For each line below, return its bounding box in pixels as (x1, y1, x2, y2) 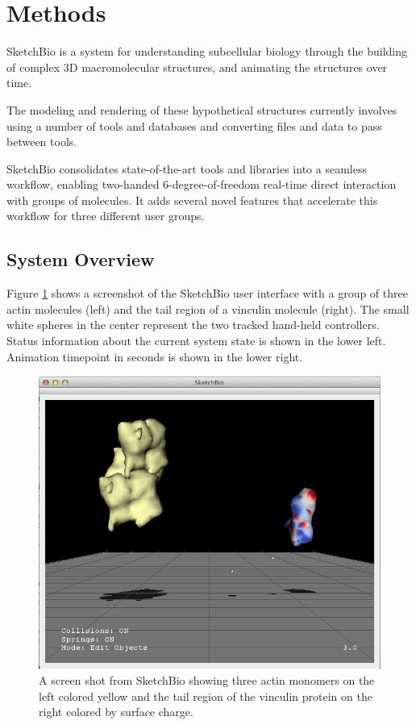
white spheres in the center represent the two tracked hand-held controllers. (6, 316, 380, 333)
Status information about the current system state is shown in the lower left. (6, 332, 386, 349)
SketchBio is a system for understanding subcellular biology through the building (6, 43, 408, 60)
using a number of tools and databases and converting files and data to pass (6, 117, 382, 134)
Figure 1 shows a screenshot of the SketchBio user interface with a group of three (6, 285, 408, 302)
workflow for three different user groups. (6, 207, 205, 224)
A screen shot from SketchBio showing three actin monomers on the (39, 671, 375, 688)
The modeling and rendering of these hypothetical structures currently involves (6, 101, 397, 118)
